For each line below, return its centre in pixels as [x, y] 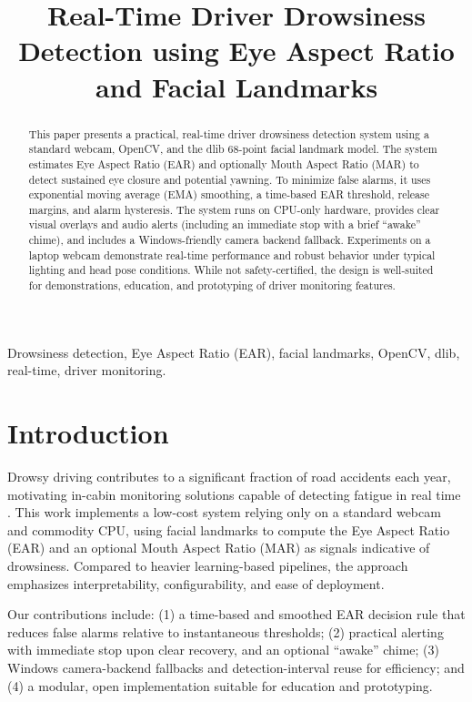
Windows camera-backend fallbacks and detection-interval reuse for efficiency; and [236, 668]
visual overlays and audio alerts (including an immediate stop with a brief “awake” [225, 224]
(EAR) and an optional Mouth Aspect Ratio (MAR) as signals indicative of [219, 548]
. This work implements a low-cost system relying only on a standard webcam [224, 512]
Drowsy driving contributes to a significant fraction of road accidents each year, [229, 477]
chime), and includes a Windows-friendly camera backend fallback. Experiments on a [230, 240]
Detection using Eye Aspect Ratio [236, 51]
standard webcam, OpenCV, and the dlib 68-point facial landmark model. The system [233, 149]
